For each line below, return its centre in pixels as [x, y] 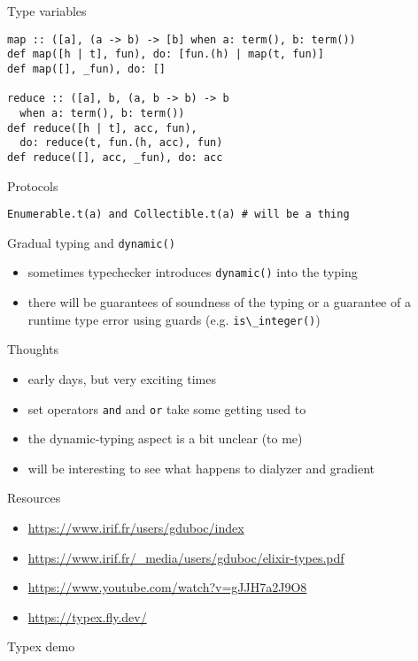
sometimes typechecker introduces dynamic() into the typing [193, 272]
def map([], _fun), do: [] [86, 69]
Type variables [47, 11]
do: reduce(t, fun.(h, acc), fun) [121, 143]
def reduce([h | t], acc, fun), [102, 128]
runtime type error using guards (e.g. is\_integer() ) [174, 319]
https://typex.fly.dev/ [87, 616]
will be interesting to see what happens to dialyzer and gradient [201, 468]
